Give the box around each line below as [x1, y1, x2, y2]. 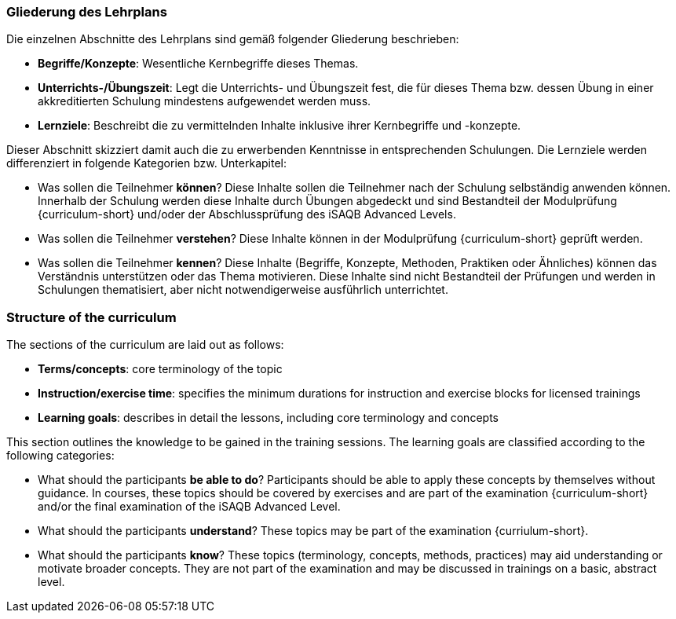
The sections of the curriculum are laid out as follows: [6, 338, 284, 352]
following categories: [6, 449, 115, 463]
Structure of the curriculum [6, 309, 177, 325]
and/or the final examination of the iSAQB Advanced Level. [38, 500, 341, 514]
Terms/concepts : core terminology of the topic [38, 362, 283, 376]
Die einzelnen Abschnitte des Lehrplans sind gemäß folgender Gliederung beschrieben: [6, 32, 459, 46]
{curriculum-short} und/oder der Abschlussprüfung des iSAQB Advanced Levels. [38, 207, 456, 222]
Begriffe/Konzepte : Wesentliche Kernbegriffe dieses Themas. [38, 57, 359, 71]
